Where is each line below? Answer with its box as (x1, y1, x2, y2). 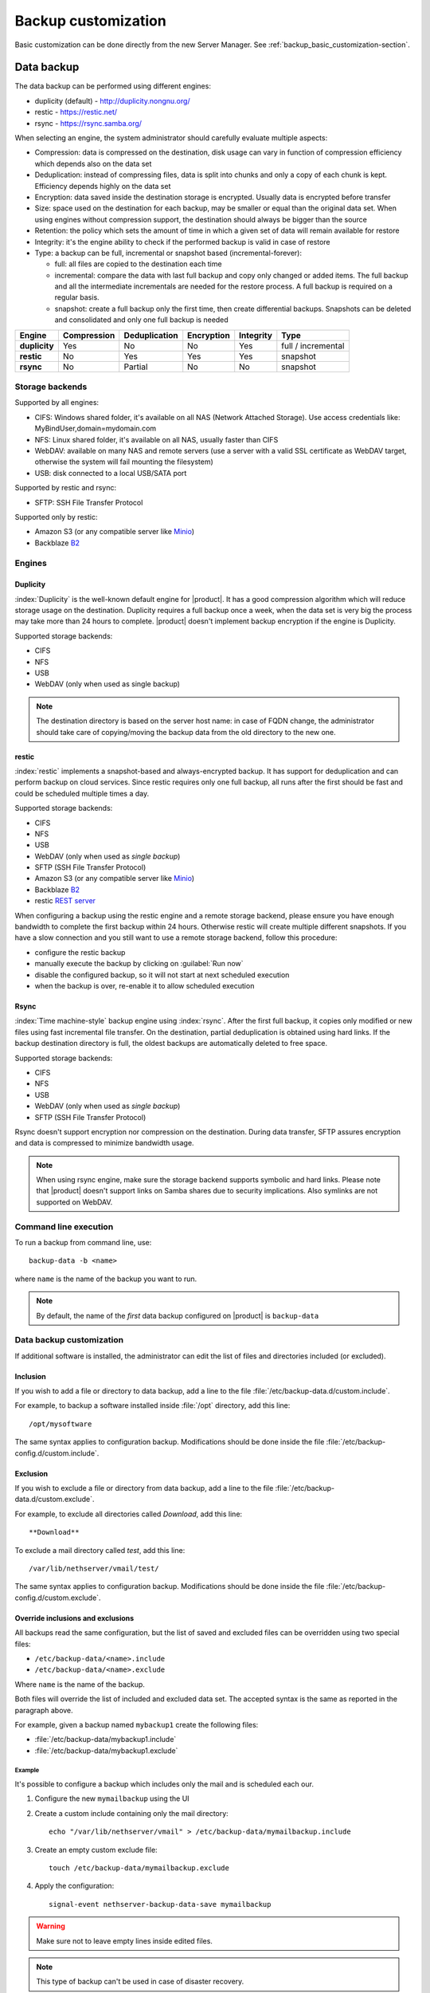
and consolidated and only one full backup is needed (54, 315, 229, 324)
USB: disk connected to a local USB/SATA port (34, 468, 187, 478)
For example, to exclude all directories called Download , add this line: (14, 1509, 243, 1519)
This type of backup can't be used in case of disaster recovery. (36, 1977, 244, 1987)
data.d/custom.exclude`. (14, 1495, 95, 1504)
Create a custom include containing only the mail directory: (34, 1808, 229, 1818)
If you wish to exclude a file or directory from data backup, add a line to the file (14, 1484, 274, 1493)
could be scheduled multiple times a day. (14, 788, 150, 798)
